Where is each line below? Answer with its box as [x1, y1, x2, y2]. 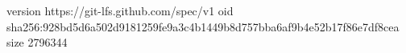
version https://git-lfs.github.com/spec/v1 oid [6, 2, 234, 18]
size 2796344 [6, 34, 68, 51]
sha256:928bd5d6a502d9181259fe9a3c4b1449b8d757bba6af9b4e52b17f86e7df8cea [6, 18, 400, 35]
